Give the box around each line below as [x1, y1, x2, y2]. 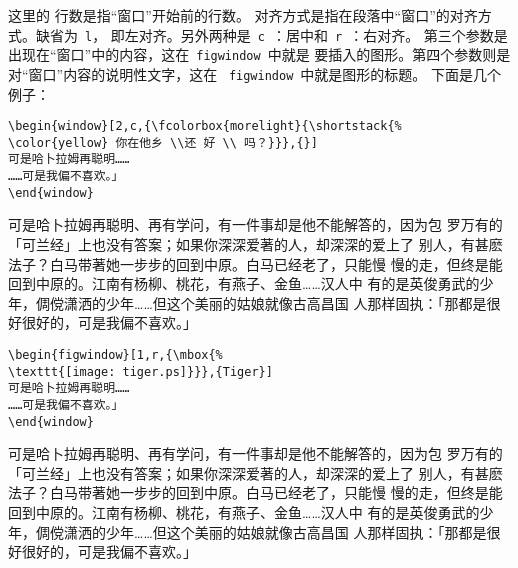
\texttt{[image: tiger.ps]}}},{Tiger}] [8, 364, 273, 379]
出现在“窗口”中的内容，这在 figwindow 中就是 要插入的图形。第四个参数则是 [8, 44, 511, 65]
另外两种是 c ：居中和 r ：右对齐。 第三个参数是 [180, 24, 508, 45]
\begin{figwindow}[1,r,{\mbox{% [8, 348, 223, 362]
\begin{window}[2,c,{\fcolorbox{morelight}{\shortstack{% [8, 119, 402, 134]
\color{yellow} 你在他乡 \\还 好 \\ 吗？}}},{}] [8, 135, 318, 150]
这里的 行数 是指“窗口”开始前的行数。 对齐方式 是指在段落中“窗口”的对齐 [8, 5, 478, 25]
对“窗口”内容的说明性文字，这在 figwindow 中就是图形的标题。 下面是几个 [8, 63, 501, 84]
